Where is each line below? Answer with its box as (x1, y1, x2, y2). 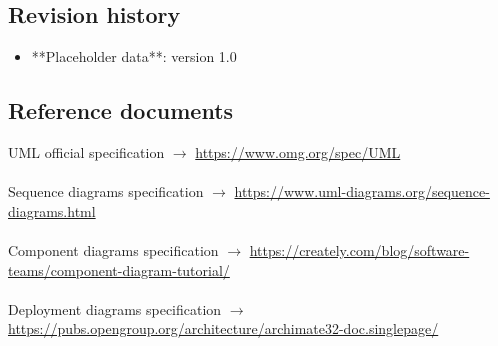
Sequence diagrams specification (8, 181, 204, 202)
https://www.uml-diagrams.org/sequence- (234, 181, 490, 202)
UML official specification (8, 142, 165, 162)
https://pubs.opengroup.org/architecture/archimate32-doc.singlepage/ (8, 318, 439, 339)
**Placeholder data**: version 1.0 (31, 46, 237, 67)
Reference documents (8, 95, 234, 126)
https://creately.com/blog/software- (249, 239, 470, 260)
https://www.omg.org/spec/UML (195, 142, 401, 162)
